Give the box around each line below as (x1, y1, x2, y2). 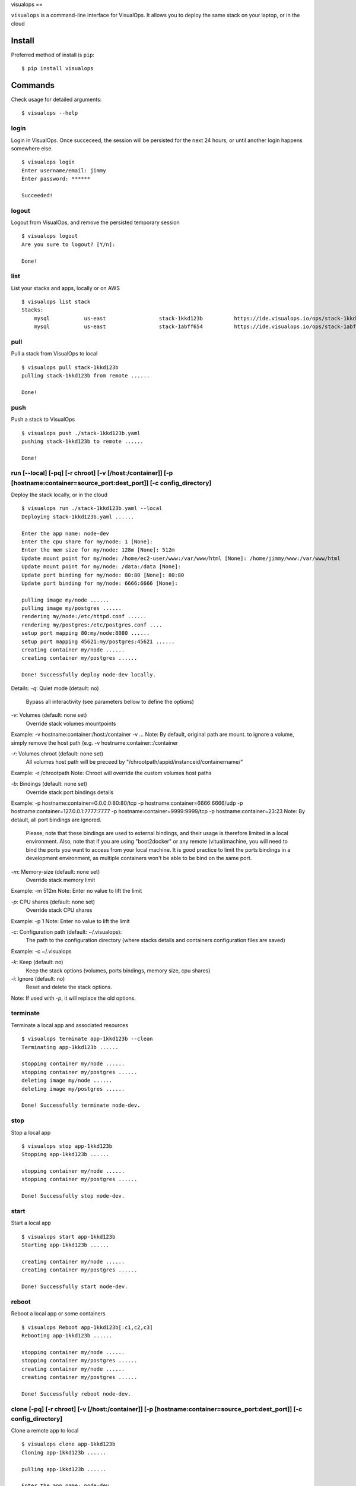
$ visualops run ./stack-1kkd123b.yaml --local (21, 505, 163, 512)
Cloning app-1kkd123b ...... (21, 1449, 106, 1456)
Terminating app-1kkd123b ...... (21, 1044, 119, 1050)
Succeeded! (21, 192, 53, 199)
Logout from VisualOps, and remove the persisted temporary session (11, 219, 180, 226)
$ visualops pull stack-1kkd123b (21, 364, 119, 371)
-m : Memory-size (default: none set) (11, 868, 100, 875)
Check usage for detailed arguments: (11, 96, 102, 103)
